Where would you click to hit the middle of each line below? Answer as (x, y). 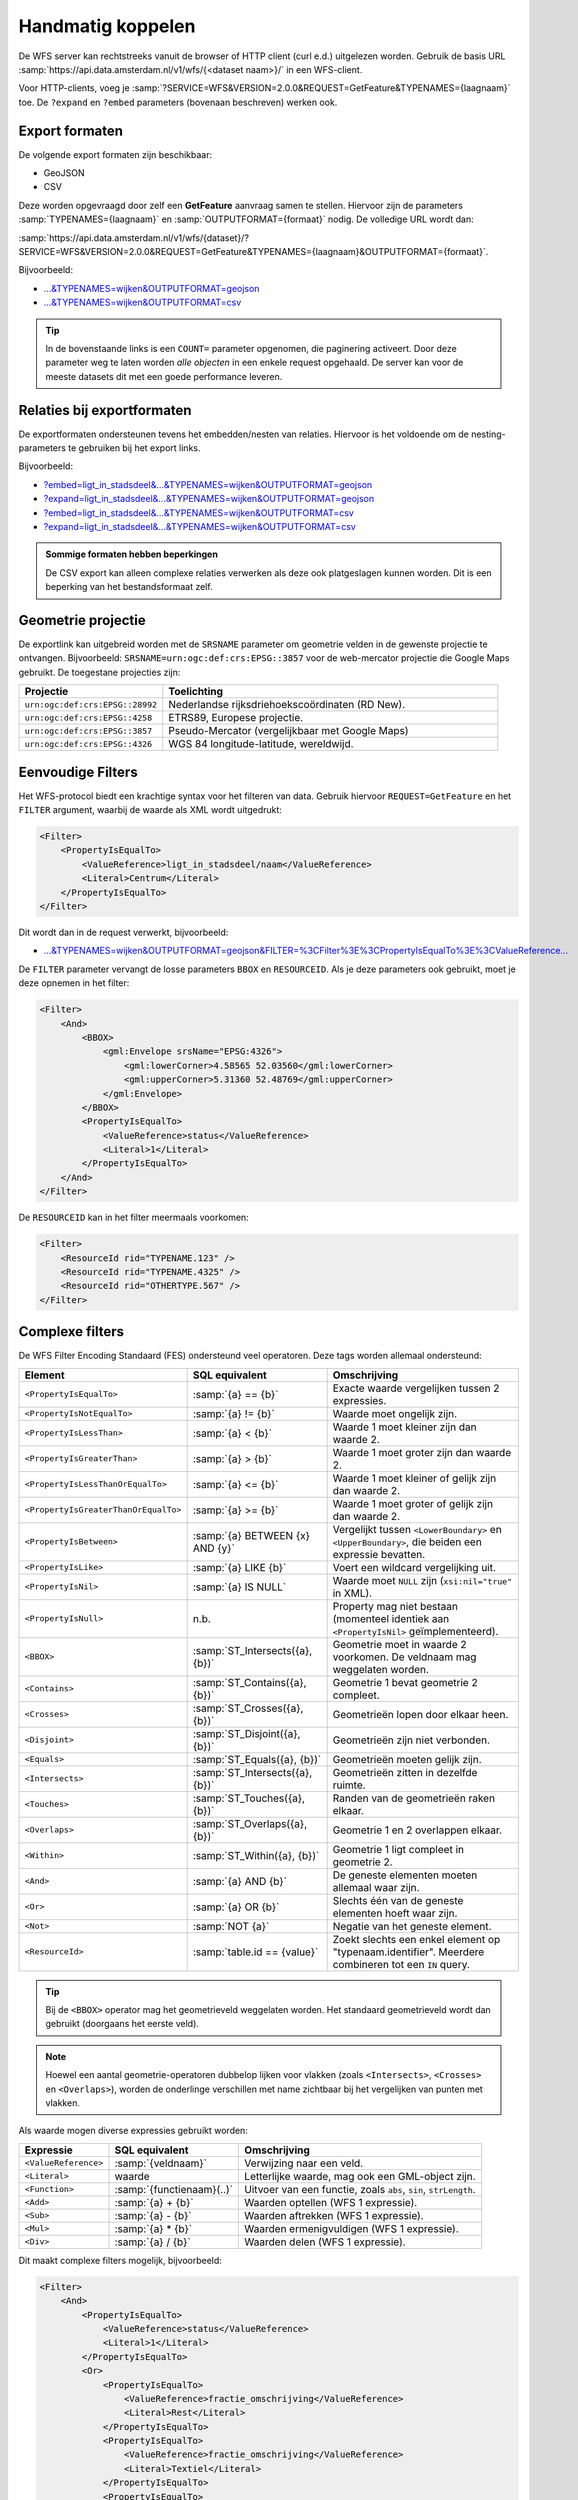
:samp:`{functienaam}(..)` (174, 2189)
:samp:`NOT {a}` (231, 1926)
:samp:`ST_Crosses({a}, (248, 1708)
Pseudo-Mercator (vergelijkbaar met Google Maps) (288, 731)
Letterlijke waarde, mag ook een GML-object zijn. (360, 2176)
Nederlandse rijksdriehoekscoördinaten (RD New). (287, 705)
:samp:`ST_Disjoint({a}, (246, 1733)
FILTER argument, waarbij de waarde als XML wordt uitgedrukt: (150, 810)
